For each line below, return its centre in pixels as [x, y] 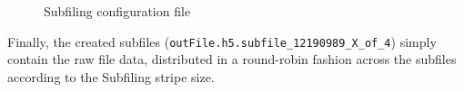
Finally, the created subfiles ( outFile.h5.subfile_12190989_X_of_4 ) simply [222, 41]
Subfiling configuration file [117, 11]
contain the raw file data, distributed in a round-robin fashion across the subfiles [232, 59]
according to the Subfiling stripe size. [111, 76]
